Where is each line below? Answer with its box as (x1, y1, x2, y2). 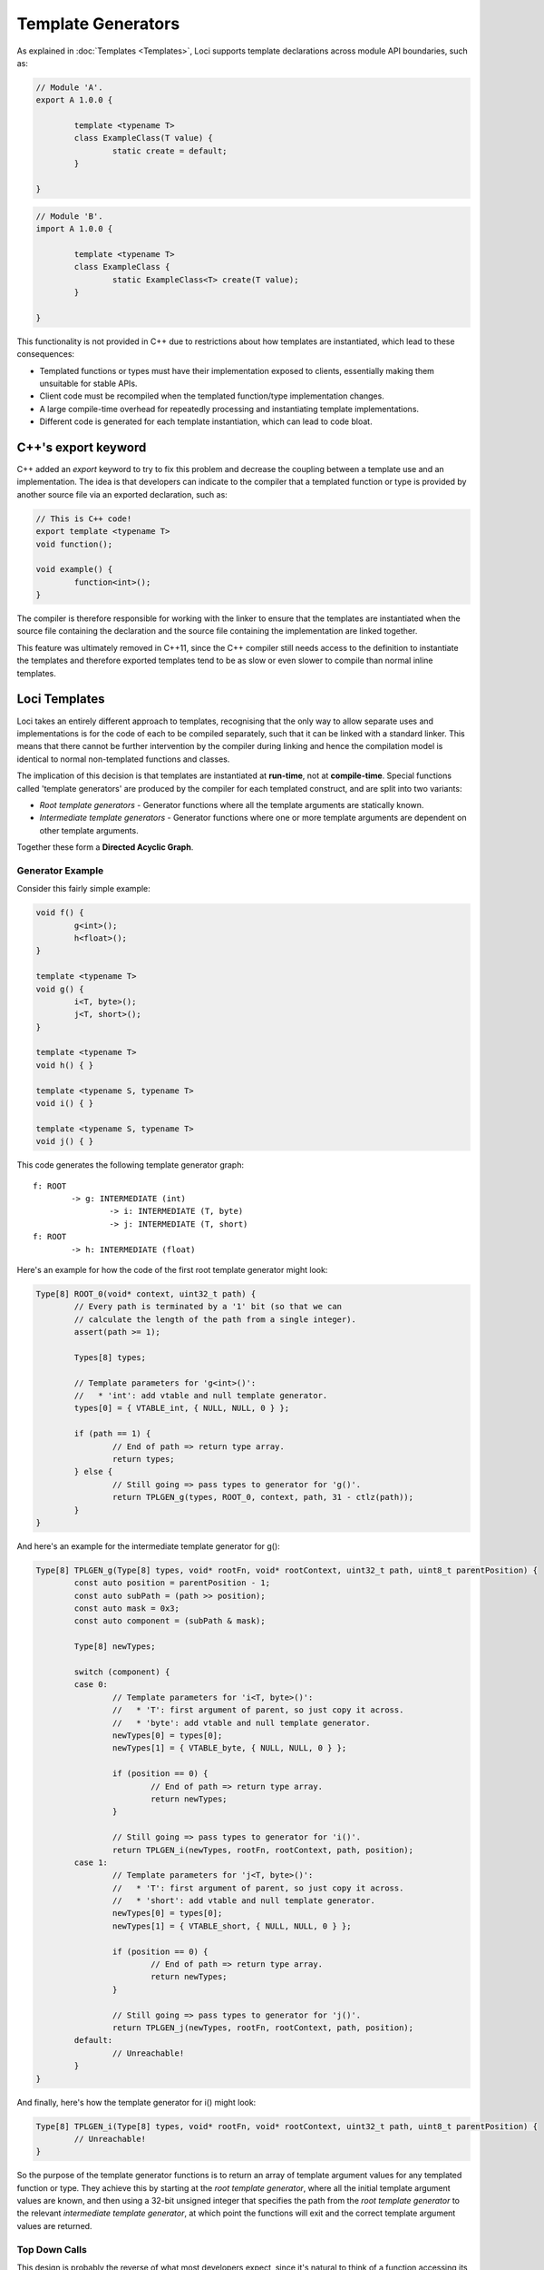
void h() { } (35, 1060, 94, 1071)
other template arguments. (39, 824, 140, 835)
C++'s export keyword (16, 439, 147, 455)
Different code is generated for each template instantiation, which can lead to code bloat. (39, 416, 373, 427)
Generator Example (16, 864, 104, 876)
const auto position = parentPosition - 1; (73, 1578, 271, 1588)
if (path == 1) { (73, 1428, 151, 1439)
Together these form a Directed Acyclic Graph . (16, 842, 194, 853)
